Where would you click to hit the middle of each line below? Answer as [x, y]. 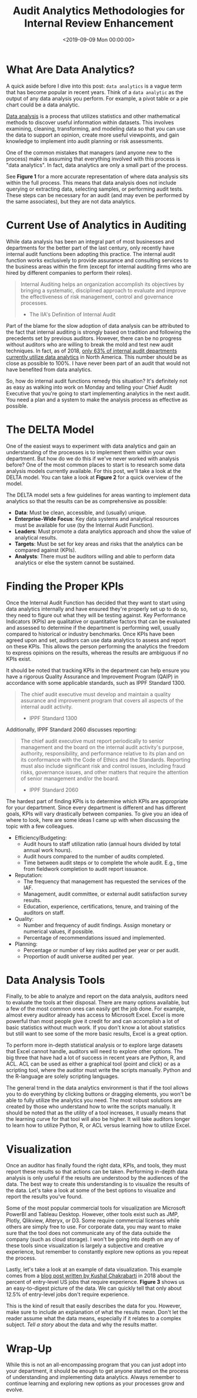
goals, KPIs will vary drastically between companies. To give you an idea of [97, 814]
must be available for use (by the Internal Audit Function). [84, 525]
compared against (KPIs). [45, 550]
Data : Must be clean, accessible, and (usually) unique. [81, 512]
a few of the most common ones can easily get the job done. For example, [96, 1009]
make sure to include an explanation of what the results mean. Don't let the [97, 1312]
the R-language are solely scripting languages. [63, 1076]
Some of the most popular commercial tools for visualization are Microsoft [96, 1208]
